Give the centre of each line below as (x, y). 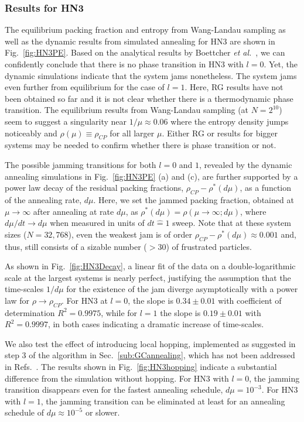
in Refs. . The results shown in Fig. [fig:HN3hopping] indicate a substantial (141, 367)
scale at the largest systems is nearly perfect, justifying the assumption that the (148, 277)
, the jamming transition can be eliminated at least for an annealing (163, 401)
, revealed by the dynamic (246, 164)
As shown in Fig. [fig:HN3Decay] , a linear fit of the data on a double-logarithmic (150, 266)
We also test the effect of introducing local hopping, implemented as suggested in (150, 343)
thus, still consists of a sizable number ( (76, 246)
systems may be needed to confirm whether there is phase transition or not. (141, 145)
